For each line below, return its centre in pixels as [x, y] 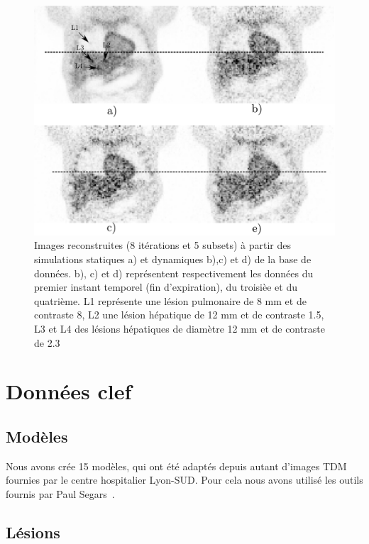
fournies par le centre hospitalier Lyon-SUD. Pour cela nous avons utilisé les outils [184, 480]
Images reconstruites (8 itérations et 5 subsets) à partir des [163, 245]
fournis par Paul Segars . [60, 493]
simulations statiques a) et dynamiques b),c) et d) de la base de [173, 259]
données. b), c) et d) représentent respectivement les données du [174, 273]
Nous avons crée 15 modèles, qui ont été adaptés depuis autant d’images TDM [176, 466]
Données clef [69, 391]
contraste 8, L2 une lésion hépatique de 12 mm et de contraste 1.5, [179, 315]
